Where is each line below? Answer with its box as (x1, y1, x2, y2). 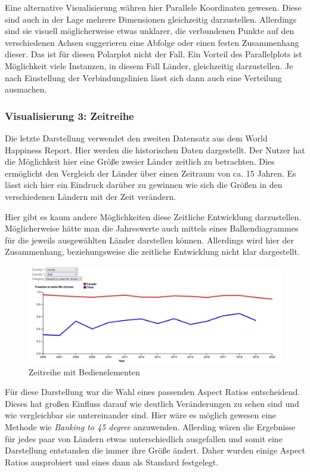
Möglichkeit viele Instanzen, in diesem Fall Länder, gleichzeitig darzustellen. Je (5, 59, 293, 72)
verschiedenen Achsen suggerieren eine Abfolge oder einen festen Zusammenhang (5, 36, 299, 48)
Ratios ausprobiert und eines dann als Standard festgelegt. (5, 455, 219, 468)
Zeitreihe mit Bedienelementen (29, 365, 140, 378)
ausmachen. (5, 83, 47, 95)
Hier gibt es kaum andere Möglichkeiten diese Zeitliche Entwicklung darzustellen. (5, 210, 302, 223)
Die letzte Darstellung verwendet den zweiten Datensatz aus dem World (5, 131, 268, 144)
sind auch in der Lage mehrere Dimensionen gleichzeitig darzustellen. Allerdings (5, 13, 297, 25)
